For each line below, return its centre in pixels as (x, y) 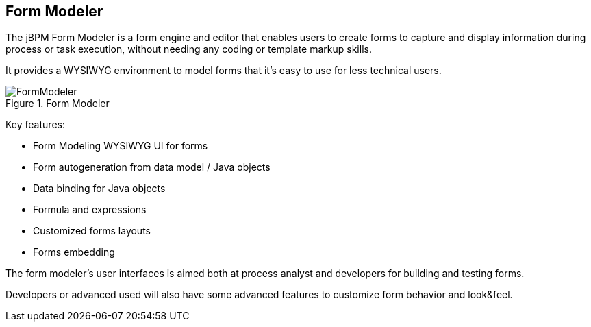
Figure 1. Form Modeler (58, 104)
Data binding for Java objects (99, 189)
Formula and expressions (90, 210)
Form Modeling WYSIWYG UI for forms (121, 146)
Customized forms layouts (92, 231)
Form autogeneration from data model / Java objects (152, 167)
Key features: (35, 125)
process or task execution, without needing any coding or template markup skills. (189, 49)
